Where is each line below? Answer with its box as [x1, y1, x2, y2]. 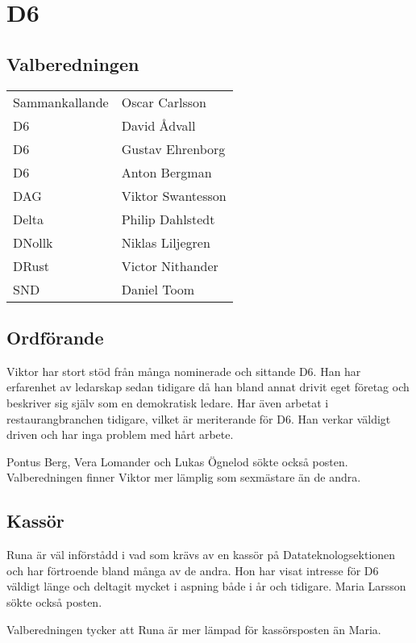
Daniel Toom [121, 279, 195, 299]
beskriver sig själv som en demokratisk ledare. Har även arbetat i [6, 394, 329, 411]
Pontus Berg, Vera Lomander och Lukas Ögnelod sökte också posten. [6, 453, 348, 470]
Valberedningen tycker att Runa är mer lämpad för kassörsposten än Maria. [6, 620, 381, 637]
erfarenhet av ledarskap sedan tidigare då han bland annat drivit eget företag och [6, 378, 410, 395]
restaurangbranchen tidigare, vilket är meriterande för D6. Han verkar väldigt [6, 410, 391, 427]
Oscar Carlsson [121, 92, 206, 111]
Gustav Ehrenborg [121, 139, 226, 158]
